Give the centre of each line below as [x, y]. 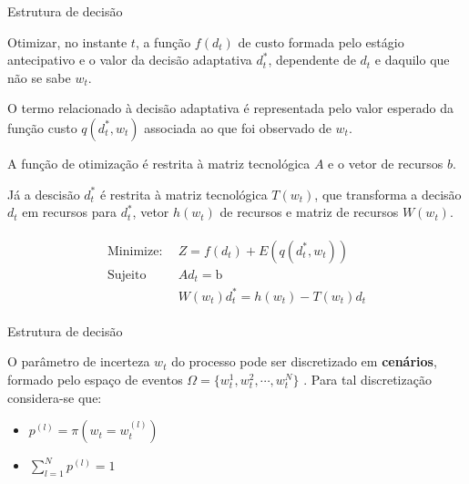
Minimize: [135, 251]
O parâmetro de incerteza [79, 361]
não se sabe [39, 77]
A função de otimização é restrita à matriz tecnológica [159, 163]
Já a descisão [44, 194]
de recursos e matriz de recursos [309, 212]
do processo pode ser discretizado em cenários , [304, 361]
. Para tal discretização [367, 380]
